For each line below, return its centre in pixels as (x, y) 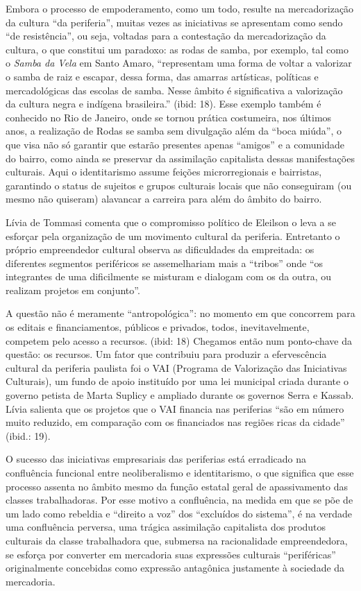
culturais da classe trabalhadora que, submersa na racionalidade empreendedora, (177, 540)
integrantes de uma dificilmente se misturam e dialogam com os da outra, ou (168, 276)
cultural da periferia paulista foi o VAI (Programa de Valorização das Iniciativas (176, 367)
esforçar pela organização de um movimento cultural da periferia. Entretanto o (173, 235)
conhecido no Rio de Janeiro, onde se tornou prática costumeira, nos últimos (169, 117)
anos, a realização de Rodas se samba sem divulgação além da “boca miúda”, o (174, 131)
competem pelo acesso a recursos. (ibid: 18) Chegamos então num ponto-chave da (179, 340)
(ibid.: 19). (28, 435)
